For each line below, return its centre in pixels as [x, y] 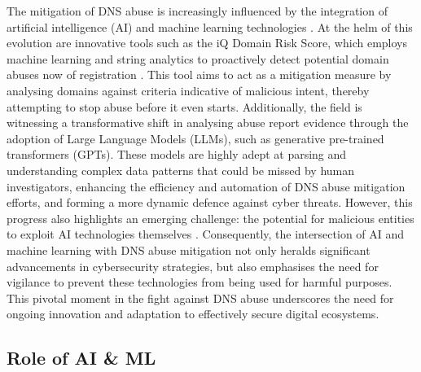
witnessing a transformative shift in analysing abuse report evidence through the [208, 123]
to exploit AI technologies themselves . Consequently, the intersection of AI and [206, 234]
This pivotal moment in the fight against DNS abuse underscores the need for [200, 298]
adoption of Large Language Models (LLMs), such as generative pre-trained [195, 138]
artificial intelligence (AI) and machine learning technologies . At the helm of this [210, 26]
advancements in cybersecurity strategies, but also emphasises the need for [193, 266]
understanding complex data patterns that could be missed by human [181, 170]
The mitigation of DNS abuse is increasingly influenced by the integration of [197, 11]
